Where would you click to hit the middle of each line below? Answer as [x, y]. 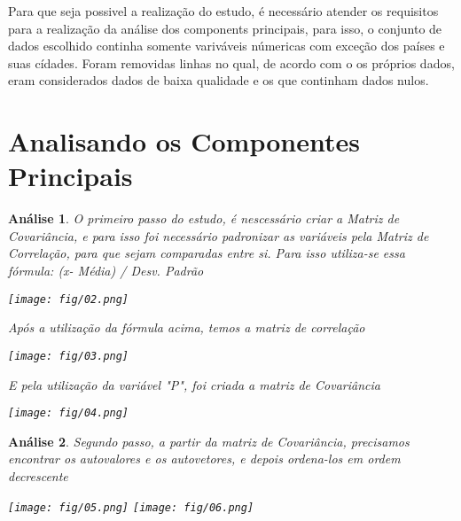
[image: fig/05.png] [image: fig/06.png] [131, 507]
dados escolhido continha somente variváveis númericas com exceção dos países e [227, 46]
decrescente [38, 476]
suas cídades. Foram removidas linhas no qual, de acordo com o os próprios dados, [231, 62]
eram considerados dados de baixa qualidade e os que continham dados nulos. [219, 80]
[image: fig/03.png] [69, 356]
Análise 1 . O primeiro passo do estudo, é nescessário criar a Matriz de [204, 218]
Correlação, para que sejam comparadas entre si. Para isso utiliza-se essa [207, 253]
